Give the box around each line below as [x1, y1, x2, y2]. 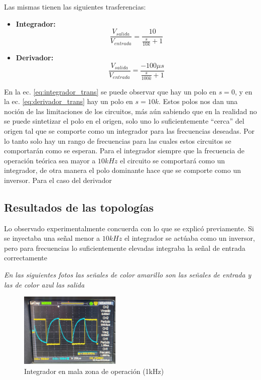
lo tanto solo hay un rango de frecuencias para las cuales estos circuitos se [4, 135, 231, 146]
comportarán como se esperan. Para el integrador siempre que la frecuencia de [4, 145, 245, 156]
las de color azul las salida [4, 279, 85, 290]
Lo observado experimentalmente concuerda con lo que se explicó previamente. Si [4, 223, 254, 233]
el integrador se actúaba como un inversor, [124, 233, 255, 243]
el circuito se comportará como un [119, 155, 225, 165]
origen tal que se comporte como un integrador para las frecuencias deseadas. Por [4, 125, 254, 136]
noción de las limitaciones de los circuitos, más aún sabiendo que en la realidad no [4, 106, 257, 116]
